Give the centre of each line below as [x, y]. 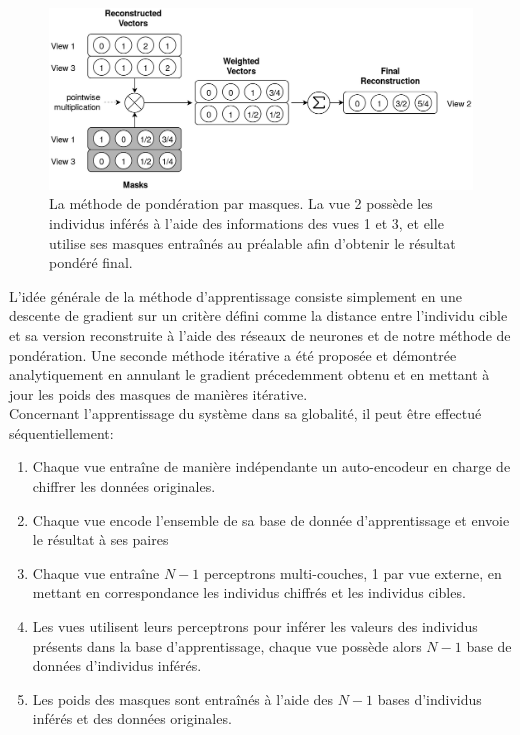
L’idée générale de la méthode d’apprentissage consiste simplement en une [235, 295]
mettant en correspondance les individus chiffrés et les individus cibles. [249, 592]
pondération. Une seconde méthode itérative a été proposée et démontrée [233, 354]
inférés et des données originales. [132, 718]
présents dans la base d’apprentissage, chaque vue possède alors [227, 645]
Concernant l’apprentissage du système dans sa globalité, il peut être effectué [245, 413]
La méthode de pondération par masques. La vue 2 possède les [241, 203]
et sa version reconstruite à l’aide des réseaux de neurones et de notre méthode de [260, 334]
